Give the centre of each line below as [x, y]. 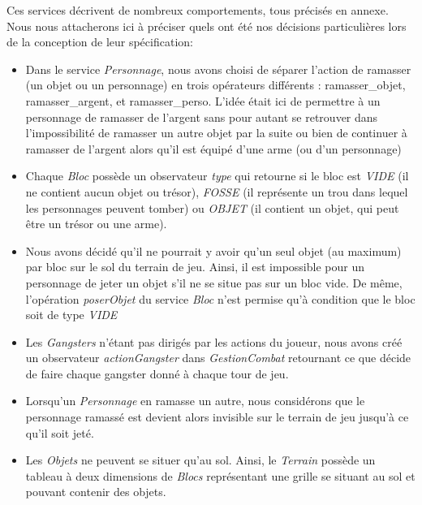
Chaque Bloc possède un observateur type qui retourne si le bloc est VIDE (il [217, 176]
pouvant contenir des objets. [96, 492]
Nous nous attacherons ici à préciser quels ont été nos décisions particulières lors [207, 26]
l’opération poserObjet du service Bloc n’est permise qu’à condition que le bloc [220, 298]
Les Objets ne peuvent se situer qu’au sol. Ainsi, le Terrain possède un [200, 460]
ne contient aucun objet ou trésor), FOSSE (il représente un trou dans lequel [217, 191]
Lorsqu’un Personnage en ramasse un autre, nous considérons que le [195, 401]
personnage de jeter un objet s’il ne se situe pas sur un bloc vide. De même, [214, 282]
